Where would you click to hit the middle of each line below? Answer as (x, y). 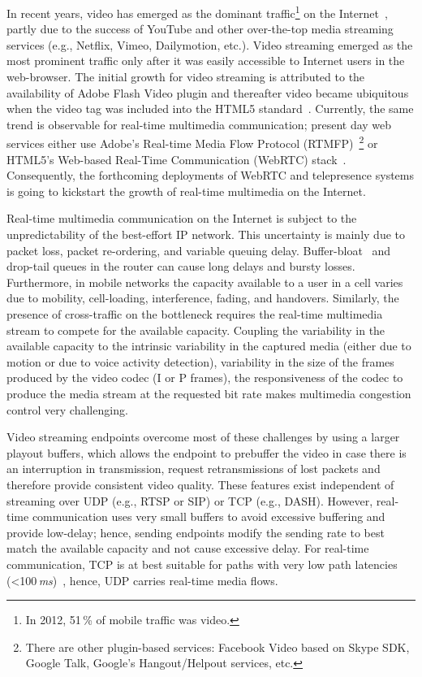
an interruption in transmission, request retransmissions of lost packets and (194, 469)
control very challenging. (67, 409)
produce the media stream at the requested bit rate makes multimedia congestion (209, 393)
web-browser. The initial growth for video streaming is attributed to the (186, 77)
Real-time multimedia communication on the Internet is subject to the (182, 218)
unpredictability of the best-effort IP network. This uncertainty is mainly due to (206, 234)
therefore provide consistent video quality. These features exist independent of (200, 484)
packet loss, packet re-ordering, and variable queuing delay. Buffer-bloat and (199, 250)
